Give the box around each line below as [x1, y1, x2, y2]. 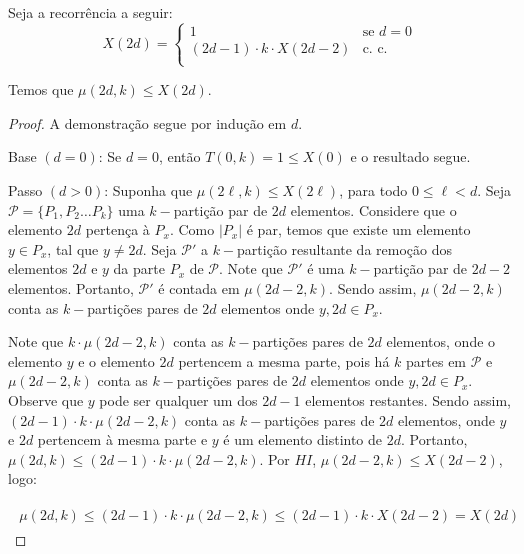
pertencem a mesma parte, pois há [178, 350, 390, 371]
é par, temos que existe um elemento [246, 219, 471, 240]
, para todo [339, 179, 408, 200]
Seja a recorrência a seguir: [8, 2, 173, 22]
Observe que [8, 389, 84, 410]
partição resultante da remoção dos [237, 238, 453, 259]
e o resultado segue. [350, 146, 471, 167]
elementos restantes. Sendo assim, [305, 389, 511, 410]
